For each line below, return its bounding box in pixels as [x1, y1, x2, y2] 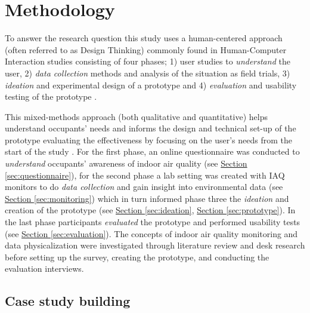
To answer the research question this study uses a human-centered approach [5, 32, 283, 44]
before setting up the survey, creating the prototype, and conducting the [5, 250, 269, 263]
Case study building [5, 291, 131, 310]
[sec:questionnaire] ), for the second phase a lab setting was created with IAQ [5, 168, 285, 181]
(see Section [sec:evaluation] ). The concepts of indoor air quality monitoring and [5, 227, 298, 240]
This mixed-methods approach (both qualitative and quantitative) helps [5, 110, 268, 122]
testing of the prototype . [5, 90, 97, 103]
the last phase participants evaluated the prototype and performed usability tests [5, 216, 300, 228]
